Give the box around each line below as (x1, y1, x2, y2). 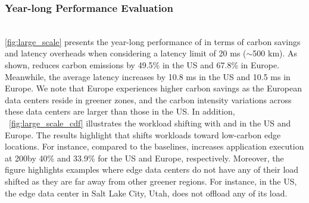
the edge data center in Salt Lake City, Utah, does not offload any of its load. (5, 186, 288, 199)
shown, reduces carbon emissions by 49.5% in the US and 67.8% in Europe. (5, 59, 280, 71)
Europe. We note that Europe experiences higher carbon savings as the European (5, 82, 302, 94)
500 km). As (252, 47, 298, 59)
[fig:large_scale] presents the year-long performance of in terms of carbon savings (5, 35, 301, 47)
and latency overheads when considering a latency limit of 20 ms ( (5, 47, 246, 59)
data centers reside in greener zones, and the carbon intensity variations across (5, 93, 292, 106)
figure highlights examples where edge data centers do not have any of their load (5, 163, 299, 176)
